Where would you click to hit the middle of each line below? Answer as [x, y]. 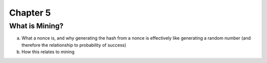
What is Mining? [36, 26]
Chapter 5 [30, 13]
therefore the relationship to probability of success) [74, 45]
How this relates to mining [48, 52]
